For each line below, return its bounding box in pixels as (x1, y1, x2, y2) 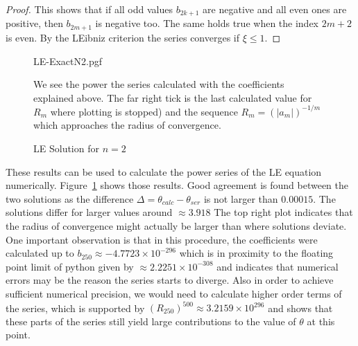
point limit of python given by (6, 259, 134, 273)
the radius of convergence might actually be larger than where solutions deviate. (6, 218, 347, 233)
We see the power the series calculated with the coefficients (33, 77, 284, 91)
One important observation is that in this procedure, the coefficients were (6, 232, 318, 246)
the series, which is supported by (6, 300, 145, 314)
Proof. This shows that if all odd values (6, 2, 173, 16)
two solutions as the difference (6, 191, 134, 206)
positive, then (6, 16, 63, 30)
